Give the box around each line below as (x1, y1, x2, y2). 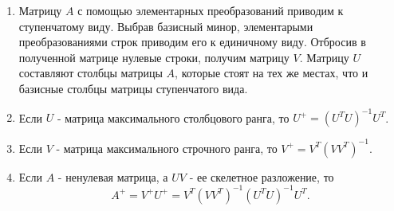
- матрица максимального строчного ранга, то (56, 139, 278, 156)
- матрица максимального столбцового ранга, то (57, 109, 290, 126)
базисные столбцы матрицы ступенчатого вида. (18, 80, 248, 96)
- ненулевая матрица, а (57, 168, 168, 185)
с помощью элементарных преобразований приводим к (77, 2, 344, 18)
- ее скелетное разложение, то (189, 168, 334, 185)
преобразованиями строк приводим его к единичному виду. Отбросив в (18, 33, 366, 50)
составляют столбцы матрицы (18, 64, 163, 81)
